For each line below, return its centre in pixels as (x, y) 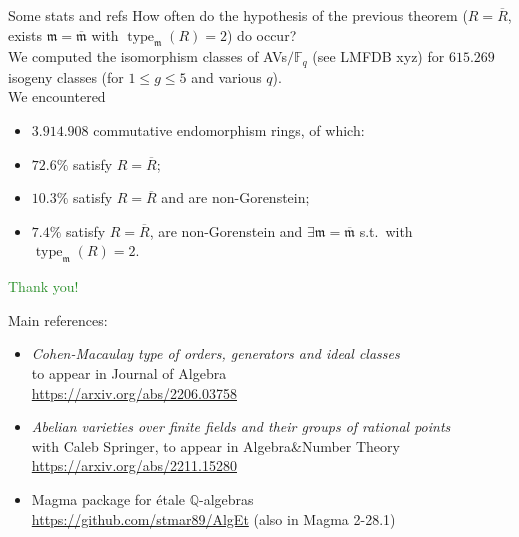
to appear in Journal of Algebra (129, 372)
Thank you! (43, 286)
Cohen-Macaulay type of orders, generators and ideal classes (215, 353)
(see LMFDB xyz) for (378, 56)
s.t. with (386, 230)
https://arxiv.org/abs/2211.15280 (134, 465)
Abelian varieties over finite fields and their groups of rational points (241, 426)
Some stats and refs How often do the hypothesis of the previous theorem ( (238, 15)
